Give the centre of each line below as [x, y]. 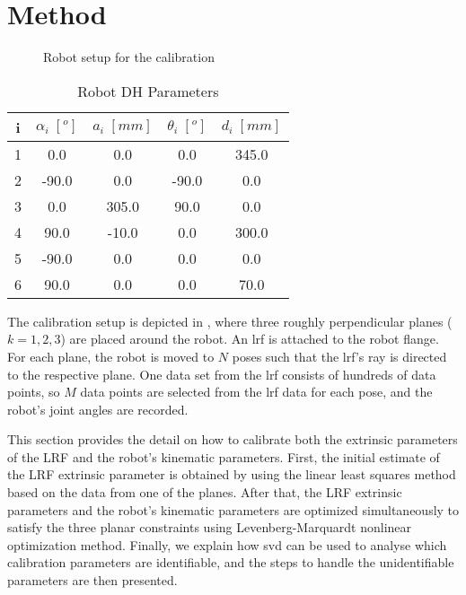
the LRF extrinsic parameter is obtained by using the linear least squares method [232, 474]
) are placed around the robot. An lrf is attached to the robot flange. [250, 339]
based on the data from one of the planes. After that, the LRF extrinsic [205, 492]
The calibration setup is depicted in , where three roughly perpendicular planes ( [230, 321]
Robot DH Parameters [148, 91]
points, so [34, 392]
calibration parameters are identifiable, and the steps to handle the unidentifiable [231, 562]
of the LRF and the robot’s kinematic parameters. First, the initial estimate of [224, 456]
